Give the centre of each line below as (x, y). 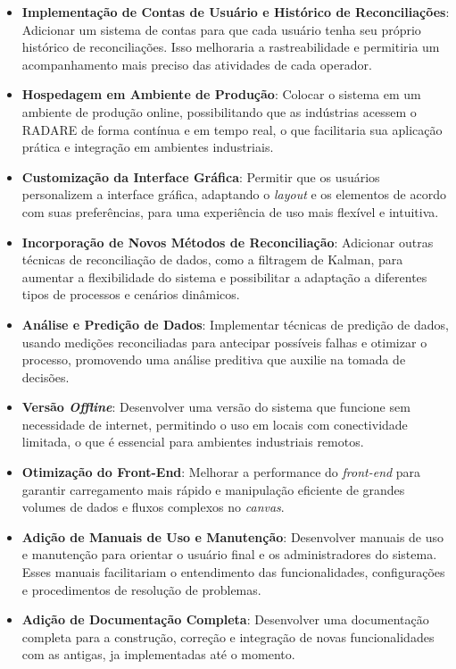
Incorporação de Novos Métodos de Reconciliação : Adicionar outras (228, 242)
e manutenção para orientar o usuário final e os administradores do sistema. (229, 554)
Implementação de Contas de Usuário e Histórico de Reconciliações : (236, 12)
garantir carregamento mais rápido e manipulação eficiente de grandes (213, 489)
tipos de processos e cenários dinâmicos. (131, 294)
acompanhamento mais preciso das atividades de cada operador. (197, 64)
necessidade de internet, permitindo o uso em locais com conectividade (215, 424)
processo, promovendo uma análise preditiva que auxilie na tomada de (214, 360)
